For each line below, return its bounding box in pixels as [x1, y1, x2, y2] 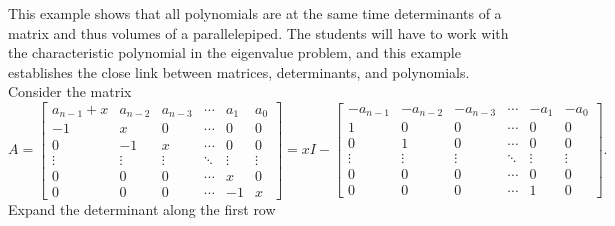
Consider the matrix [8, 81, 132, 102]
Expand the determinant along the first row [8, 198, 276, 219]
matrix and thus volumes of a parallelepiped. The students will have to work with [8, 22, 509, 43]
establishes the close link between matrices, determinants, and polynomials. [8, 61, 470, 82]
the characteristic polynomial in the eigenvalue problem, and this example [8, 42, 461, 63]
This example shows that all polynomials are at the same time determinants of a [8, 3, 502, 23]
